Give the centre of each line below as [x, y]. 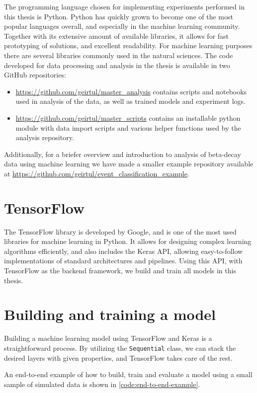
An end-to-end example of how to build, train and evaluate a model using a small [128, 374]
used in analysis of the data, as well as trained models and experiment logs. [131, 101]
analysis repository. [45, 137]
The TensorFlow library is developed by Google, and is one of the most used [120, 231]
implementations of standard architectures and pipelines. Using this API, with [123, 261]
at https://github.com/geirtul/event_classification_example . [97, 173]
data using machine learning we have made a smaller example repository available [129, 164]
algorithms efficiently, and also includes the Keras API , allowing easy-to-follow [124, 251]
